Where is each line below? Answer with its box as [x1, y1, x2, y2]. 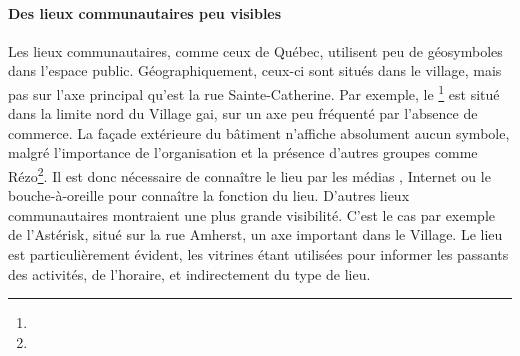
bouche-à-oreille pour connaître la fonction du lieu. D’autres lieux [8, 185, 410, 206]
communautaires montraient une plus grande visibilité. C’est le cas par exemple [8, 204, 496, 225]
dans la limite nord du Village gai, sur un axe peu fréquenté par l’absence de [8, 103, 478, 124]
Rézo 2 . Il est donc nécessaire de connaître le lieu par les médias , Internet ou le [8, 163, 491, 186]
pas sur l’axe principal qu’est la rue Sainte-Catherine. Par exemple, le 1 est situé [8, 80, 500, 104]
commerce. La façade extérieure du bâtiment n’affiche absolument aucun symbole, [8, 122, 510, 143]
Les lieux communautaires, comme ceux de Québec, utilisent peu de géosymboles [8, 40, 503, 61]
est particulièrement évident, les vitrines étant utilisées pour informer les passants [8, 244, 509, 265]
